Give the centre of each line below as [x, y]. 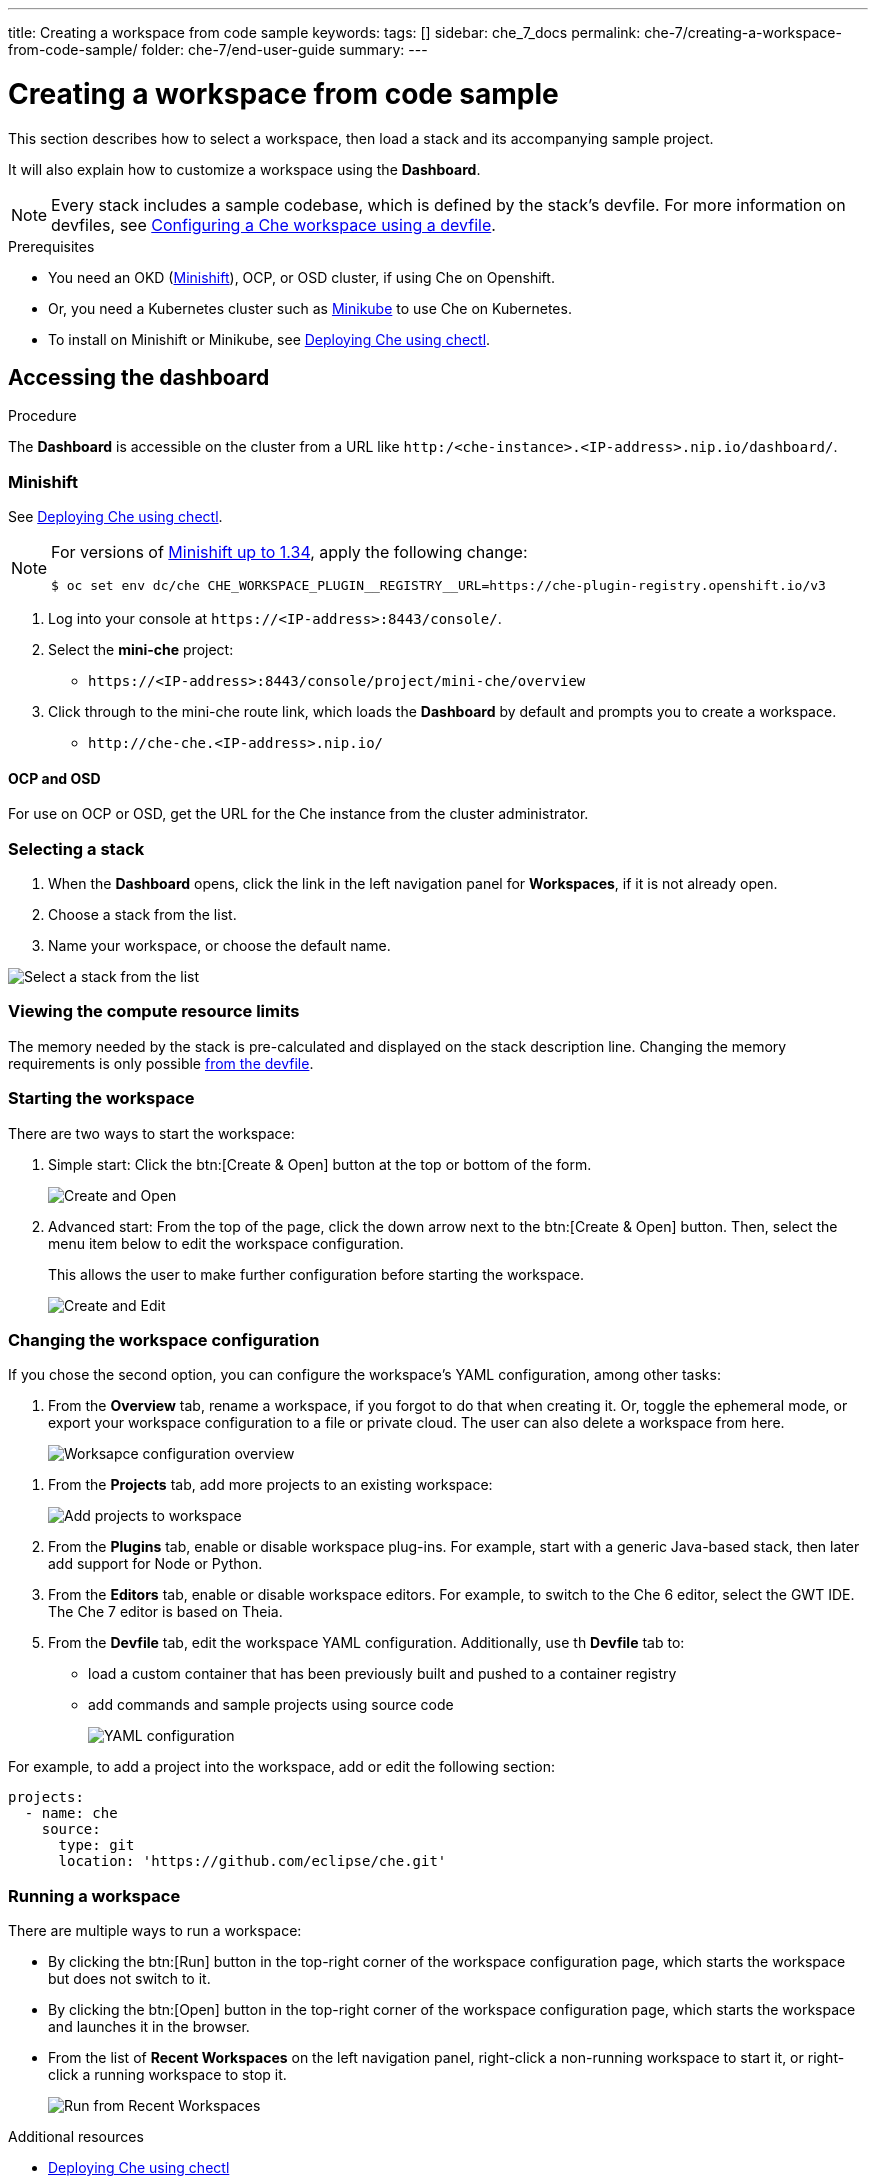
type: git [96, 1845]
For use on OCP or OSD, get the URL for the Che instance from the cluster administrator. [298, 814]
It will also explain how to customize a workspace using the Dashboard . [244, 169]
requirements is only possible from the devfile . [161, 1063]
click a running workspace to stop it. [167, 2075]
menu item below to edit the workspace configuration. [226, 1243]
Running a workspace [94, 1895]
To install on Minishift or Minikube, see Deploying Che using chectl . [269, 339]
